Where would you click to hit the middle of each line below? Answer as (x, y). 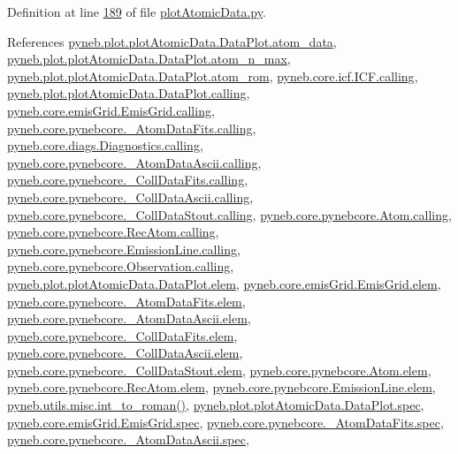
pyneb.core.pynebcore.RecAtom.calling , (113, 232)
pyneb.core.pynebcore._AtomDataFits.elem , (126, 301)
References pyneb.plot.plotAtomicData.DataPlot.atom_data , (172, 41)
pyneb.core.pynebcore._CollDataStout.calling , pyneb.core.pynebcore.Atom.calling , (229, 214)
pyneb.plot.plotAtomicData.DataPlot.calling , (129, 93)
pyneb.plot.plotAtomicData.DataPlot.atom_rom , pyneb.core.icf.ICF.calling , (213, 76)
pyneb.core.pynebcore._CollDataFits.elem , (122, 335)
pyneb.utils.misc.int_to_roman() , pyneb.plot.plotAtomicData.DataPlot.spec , (216, 405)
